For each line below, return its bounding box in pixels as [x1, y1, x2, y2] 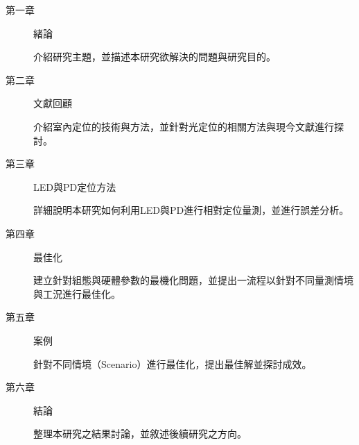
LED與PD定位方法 [33, 179, 116, 194]
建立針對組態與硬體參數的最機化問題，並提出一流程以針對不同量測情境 [33, 273, 353, 287]
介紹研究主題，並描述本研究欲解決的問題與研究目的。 [33, 49, 276, 64]
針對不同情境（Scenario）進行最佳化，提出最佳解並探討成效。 [33, 356, 312, 371]
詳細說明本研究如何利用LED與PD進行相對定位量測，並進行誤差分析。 [33, 203, 349, 217]
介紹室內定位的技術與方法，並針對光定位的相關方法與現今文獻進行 [33, 119, 334, 133]
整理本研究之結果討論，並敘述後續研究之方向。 [33, 426, 247, 441]
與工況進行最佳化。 [33, 286, 121, 301]
